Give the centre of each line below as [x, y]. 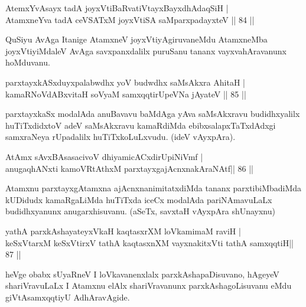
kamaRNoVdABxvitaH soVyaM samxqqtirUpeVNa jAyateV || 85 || [126, 94]
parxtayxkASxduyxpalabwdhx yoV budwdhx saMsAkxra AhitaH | [125, 82]
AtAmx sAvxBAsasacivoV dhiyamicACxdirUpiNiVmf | [104, 156]
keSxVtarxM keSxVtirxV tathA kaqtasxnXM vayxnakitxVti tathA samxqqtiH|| [149, 242]
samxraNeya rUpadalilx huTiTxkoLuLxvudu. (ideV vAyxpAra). [121, 137]
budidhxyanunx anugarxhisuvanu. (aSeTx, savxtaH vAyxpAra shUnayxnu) [140, 211]
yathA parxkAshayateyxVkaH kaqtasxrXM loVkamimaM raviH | [123, 231]
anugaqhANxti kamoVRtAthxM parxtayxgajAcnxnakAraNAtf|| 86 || [129, 168]
